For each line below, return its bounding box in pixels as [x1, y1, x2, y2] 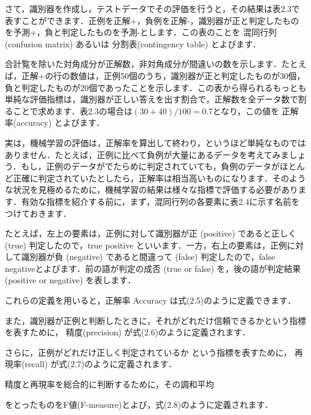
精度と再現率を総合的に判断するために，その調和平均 [5, 378, 215, 390]
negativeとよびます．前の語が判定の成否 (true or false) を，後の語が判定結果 [5, 262, 301, 274]
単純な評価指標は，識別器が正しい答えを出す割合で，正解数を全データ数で [5, 93, 298, 105]
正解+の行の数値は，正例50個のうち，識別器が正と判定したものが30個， [21, 69, 305, 81]
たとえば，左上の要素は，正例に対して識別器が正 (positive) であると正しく [5, 227, 297, 240]
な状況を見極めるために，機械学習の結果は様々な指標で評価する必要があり [5, 183, 298, 196]
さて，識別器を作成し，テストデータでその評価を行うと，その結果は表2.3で [5, 2, 300, 14]
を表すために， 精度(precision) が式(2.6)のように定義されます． [5, 326, 250, 338]
